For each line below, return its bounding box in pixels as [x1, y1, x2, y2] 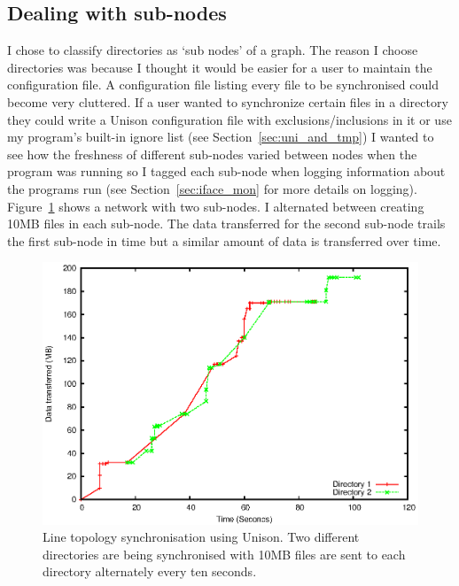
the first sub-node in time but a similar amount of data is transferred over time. [7, 231, 441, 250]
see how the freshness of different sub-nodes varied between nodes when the [7, 144, 417, 163]
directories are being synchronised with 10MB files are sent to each [43, 544, 406, 563]
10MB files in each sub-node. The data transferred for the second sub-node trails [7, 214, 446, 233]
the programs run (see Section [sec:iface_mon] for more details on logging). [7, 179, 417, 197]
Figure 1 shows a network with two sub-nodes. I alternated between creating [7, 197, 424, 215]
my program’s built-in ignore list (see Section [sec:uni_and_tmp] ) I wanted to [7, 127, 434, 146]
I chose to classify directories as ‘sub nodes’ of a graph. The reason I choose [7, 41, 418, 59]
